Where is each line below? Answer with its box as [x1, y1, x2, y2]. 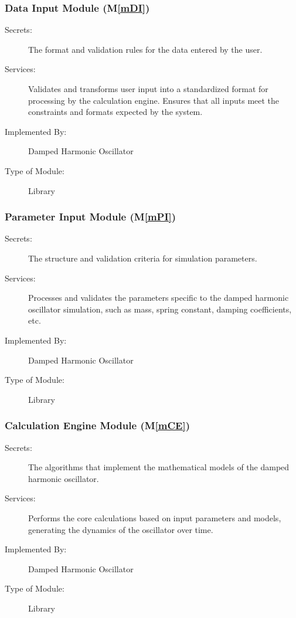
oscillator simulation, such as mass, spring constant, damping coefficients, [28, 303, 292, 315]
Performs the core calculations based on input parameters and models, [28, 511, 281, 524]
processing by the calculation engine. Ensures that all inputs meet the [28, 94, 280, 106]
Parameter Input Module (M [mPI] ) [5, 209, 176, 224]
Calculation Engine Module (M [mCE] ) [5, 418, 190, 433]
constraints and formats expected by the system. [28, 106, 203, 118]
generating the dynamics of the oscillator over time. [28, 523, 213, 535]
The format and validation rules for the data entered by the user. [28, 43, 263, 55]
